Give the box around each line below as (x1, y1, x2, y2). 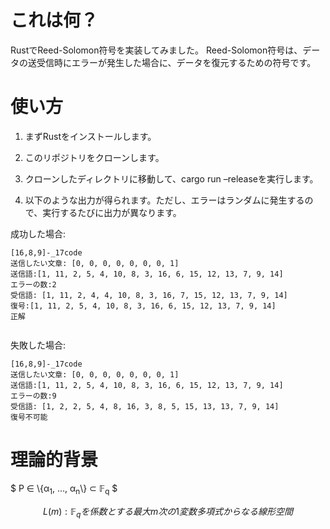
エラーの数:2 (10, 279, 57, 290)
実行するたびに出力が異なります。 (42, 206, 182, 218)
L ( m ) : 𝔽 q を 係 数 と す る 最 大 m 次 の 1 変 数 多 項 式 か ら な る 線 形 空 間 (43, 505, 293, 520)
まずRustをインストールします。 (24, 130, 157, 142)
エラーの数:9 (10, 391, 57, 401)
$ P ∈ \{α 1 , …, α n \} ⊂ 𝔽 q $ (10, 482, 118, 496)
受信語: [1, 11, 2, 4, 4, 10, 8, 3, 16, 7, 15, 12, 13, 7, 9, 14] (10, 290, 288, 300)
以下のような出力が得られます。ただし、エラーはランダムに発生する (24, 194, 305, 206)
